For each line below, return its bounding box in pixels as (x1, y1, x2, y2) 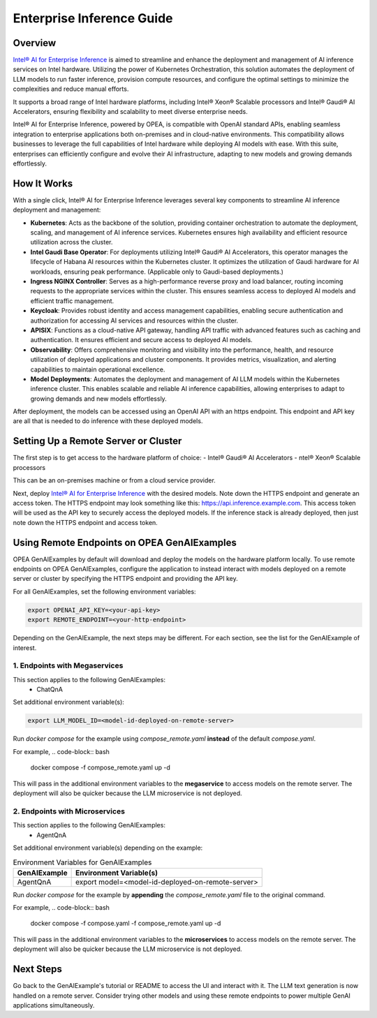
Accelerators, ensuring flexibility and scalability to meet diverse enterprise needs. (13, 108, 248, 116)
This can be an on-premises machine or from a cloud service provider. (13, 476, 216, 485)
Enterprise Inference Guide (13, 10, 173, 26)
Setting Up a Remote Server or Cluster (13, 435, 182, 447)
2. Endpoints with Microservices (13, 806, 126, 816)
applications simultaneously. (13, 1001, 95, 1009)
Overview (13, 37, 57, 49)
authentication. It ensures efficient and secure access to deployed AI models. (30, 336, 253, 344)
